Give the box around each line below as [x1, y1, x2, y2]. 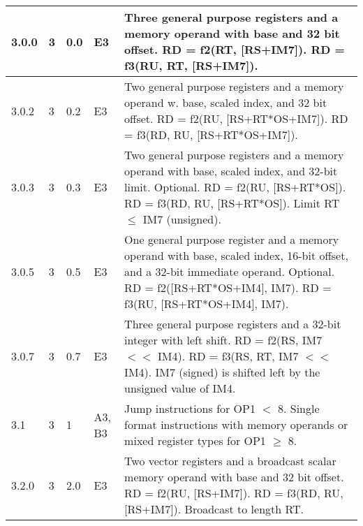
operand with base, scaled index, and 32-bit [124, 163, 338, 179]
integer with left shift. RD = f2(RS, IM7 [124, 332, 323, 348]
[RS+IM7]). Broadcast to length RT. [124, 501, 304, 517]
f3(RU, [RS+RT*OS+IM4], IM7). [124, 295, 289, 312]
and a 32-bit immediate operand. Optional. [124, 263, 335, 279]
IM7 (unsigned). [142, 211, 221, 227]
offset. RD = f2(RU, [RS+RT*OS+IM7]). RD [124, 110, 348, 126]
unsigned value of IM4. [124, 380, 236, 396]
